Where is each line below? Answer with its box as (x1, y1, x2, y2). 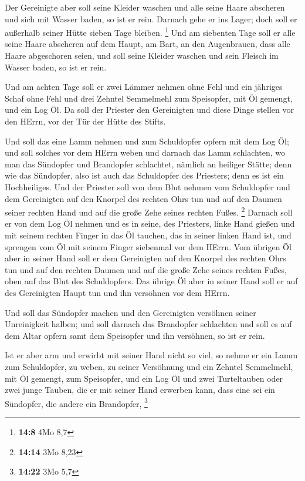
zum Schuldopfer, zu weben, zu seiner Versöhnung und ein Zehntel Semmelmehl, (5, 360, 293, 372)
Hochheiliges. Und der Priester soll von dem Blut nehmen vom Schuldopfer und (5, 180, 290, 193)
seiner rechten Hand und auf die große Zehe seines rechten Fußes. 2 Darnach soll (5, 204, 293, 218)
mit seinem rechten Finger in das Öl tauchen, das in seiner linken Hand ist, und (5, 229, 292, 241)
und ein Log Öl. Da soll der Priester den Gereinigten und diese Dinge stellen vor (5, 103, 294, 116)
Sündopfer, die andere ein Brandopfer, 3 (5, 395, 148, 409)
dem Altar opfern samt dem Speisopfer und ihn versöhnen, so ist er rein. (5, 329, 265, 341)
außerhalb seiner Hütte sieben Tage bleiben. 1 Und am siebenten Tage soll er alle (5, 25, 296, 38)
